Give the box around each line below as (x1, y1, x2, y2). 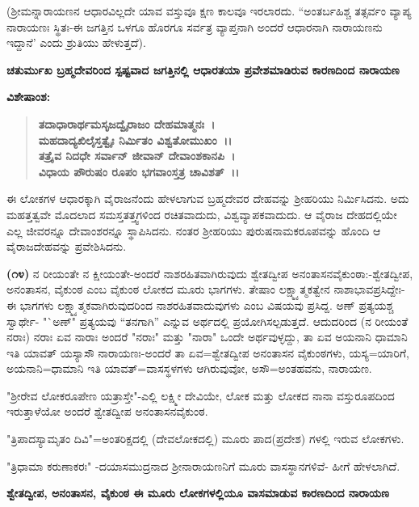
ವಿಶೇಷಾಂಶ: (6, 88, 51, 105)
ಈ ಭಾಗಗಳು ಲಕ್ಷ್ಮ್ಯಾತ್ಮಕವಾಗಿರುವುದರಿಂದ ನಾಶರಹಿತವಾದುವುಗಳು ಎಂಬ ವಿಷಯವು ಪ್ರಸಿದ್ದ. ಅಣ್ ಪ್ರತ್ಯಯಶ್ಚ (6, 296, 394, 313)
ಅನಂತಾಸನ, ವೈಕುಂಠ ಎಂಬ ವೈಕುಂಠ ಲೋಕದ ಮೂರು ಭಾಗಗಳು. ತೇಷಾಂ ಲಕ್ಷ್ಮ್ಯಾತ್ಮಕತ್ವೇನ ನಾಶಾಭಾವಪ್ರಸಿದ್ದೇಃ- (6, 281, 405, 298)
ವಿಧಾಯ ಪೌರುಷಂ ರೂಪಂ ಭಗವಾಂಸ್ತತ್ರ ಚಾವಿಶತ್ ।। (38, 163, 240, 180)
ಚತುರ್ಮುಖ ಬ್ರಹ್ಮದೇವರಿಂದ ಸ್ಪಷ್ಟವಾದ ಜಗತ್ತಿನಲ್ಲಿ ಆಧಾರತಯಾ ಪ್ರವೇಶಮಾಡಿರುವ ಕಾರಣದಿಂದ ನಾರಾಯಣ (6, 61, 400, 78)
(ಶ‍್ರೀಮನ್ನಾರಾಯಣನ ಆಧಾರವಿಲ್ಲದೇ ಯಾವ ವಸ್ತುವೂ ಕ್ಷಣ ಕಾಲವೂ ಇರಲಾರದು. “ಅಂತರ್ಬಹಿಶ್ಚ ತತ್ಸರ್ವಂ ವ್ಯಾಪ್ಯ (6, 2, 412, 19)
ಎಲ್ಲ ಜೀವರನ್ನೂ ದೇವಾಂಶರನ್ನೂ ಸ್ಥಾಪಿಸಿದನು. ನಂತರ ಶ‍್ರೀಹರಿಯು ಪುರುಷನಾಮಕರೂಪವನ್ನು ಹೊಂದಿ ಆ (6, 222, 381, 239)
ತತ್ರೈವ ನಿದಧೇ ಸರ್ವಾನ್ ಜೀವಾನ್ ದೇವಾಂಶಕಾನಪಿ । (38, 147, 236, 164)
